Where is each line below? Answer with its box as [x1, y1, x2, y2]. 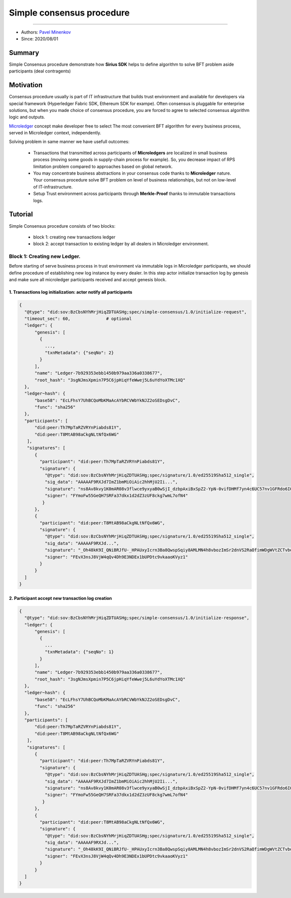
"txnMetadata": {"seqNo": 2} [44, 350, 114, 355]
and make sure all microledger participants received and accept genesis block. [9, 277, 167, 283]
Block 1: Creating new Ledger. [9, 253, 81, 260]
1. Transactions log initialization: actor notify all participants [9, 289, 133, 295]
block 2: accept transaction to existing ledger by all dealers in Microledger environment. [33, 241, 209, 247]
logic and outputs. [9, 114, 46, 120]
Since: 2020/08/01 [21, 36, 58, 41]
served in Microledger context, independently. [9, 130, 101, 136]
